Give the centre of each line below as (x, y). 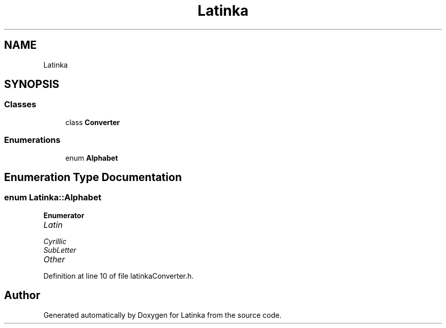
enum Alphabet (92, 158)
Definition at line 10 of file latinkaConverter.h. (119, 276)
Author (22, 295)
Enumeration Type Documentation (93, 177)
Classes (20, 105)
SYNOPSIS (32, 84)
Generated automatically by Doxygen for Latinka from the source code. (162, 315)
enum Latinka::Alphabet (53, 198)
